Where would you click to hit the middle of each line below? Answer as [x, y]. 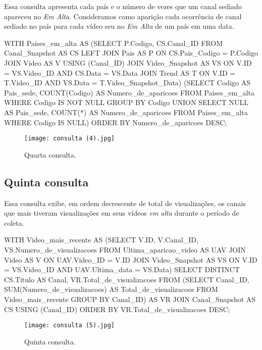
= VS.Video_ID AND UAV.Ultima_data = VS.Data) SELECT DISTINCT [122, 269]
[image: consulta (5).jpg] [69, 326]
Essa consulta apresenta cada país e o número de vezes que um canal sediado [123, 6]
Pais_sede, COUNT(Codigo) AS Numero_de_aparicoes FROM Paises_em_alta [129, 92]
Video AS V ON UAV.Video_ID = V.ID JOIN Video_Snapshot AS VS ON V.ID [131, 259]
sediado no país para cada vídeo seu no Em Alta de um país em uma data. [119, 26]
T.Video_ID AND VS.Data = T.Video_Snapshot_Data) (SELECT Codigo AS [127, 83]
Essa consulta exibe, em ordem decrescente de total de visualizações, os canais [125, 203]
